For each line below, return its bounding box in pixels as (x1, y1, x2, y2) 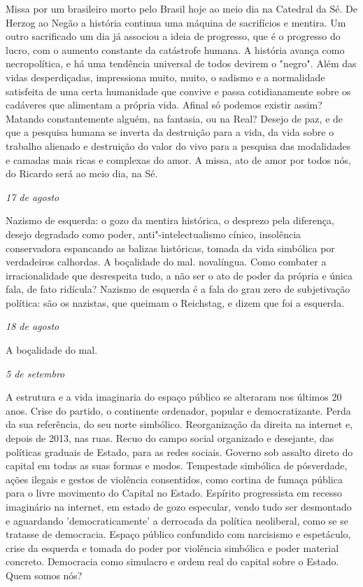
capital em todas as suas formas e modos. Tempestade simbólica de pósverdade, (6, 458, 348, 473)
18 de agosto (6, 319, 59, 333)
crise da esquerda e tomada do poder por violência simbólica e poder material (6, 540, 339, 555)
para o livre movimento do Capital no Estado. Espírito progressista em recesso (6, 485, 343, 500)
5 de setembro (6, 366, 65, 380)
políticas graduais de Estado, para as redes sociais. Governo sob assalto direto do (6, 444, 353, 459)
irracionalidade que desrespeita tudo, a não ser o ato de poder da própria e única (6, 268, 353, 282)
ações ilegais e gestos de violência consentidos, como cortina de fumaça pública (6, 471, 343, 486)
